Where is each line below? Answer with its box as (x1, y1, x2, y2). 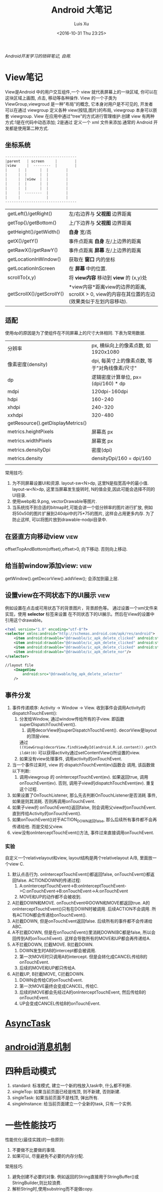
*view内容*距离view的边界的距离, (68, 284, 147, 290)
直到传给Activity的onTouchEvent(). (12, 811, 81, 816)
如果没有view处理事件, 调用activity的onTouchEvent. (19, 756, 122, 762)
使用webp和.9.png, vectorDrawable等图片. (12, 498, 97, 504)
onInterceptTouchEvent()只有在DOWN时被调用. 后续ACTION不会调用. (12, 906, 151, 912)
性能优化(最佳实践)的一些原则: (5, 1137, 65, 1143)
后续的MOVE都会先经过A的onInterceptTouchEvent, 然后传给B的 (19, 989, 147, 995)
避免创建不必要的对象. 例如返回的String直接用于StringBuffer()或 (12, 1174, 139, 1180)
